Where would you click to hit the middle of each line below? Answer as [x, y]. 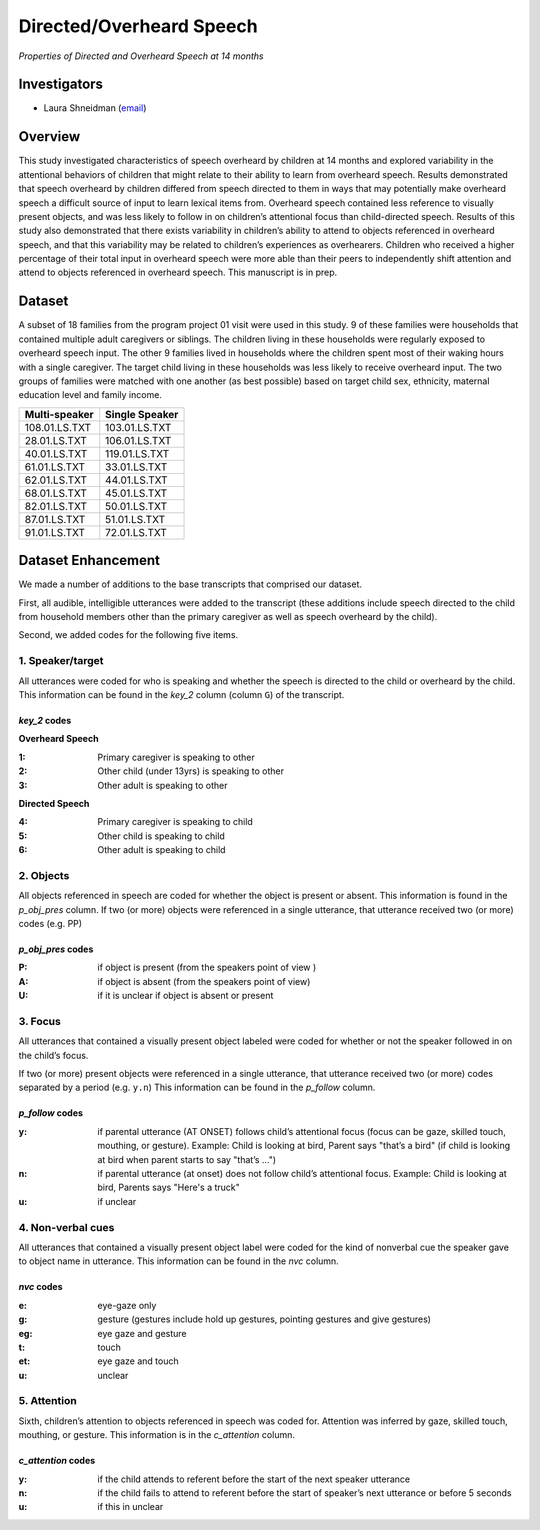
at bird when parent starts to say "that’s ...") [187, 1159]
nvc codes [41, 1287]
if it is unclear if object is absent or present [185, 996]
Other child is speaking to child [161, 836]
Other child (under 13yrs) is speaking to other [191, 771]
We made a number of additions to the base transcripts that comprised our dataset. [190, 584]
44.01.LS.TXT [137, 480]
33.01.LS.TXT [136, 467]
